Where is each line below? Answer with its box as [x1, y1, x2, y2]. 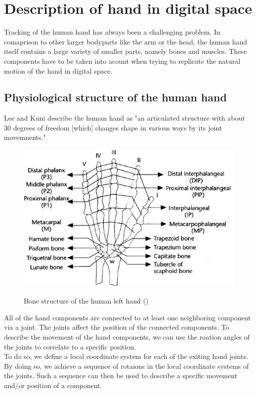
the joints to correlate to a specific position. [4, 341, 136, 351]
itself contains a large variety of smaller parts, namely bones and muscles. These [4, 46, 247, 56]
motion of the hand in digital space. [4, 65, 113, 76]
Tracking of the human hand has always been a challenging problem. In [4, 27, 220, 37]
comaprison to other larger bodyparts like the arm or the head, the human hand [4, 36, 248, 46]
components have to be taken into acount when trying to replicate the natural [4, 55, 241, 66]
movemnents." [4, 132, 46, 142]
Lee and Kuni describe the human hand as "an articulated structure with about [4, 113, 245, 123]
